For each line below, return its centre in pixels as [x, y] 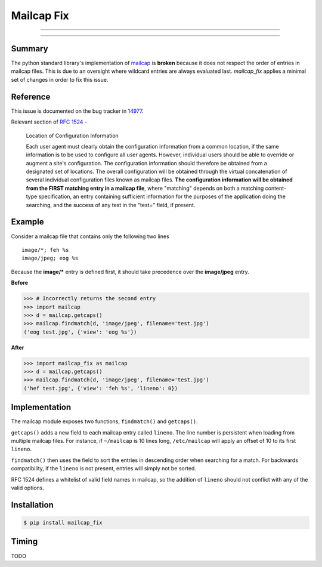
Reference [31, 96]
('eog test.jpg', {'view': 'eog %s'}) [80, 332]
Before [20, 283]
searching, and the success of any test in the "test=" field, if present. [111, 205]
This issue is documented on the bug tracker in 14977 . [77, 111]
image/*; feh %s [45, 250]
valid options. [27, 488]
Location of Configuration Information [72, 135]
